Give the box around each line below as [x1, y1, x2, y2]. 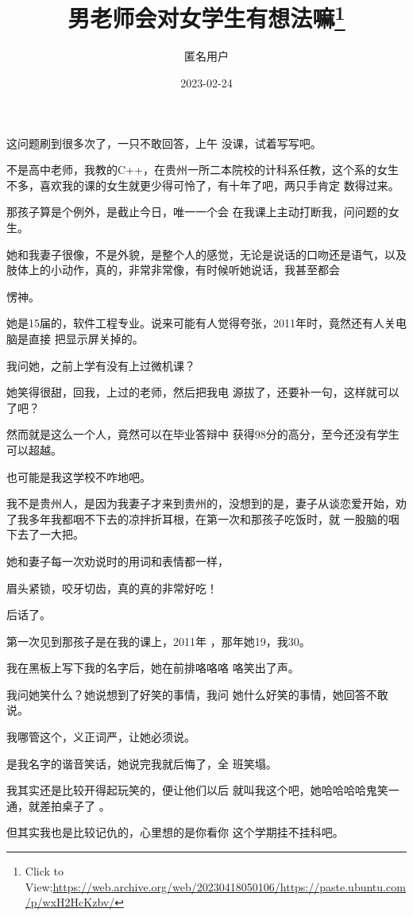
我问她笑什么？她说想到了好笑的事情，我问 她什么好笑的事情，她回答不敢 [6, 686, 388, 702]
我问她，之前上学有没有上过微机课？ [6, 357, 195, 373]
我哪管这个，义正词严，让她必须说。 [6, 729, 195, 745]
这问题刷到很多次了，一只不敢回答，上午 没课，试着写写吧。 [6, 134, 322, 151]
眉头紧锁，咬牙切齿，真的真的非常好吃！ [6, 579, 218, 596]
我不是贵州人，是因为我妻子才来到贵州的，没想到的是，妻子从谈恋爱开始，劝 [6, 495, 407, 512]
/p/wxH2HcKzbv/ [25, 894, 115, 910]
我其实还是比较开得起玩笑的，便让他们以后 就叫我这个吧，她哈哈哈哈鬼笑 [6, 782, 388, 798]
